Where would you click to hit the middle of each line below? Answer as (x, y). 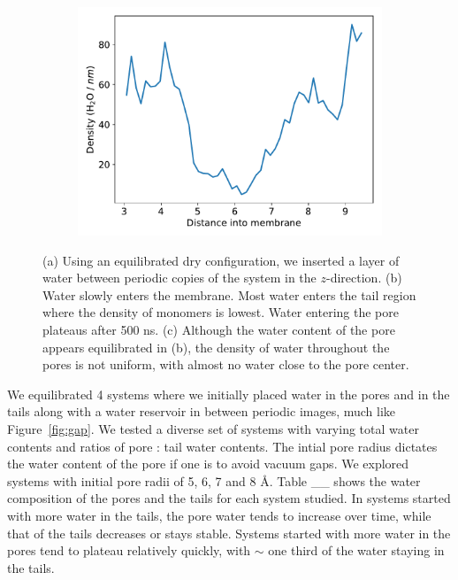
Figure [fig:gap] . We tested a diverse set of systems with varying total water (213, 428)
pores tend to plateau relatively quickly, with (129, 550)
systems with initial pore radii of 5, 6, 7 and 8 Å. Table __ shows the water (214, 480)
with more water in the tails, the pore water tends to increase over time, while (219, 515)
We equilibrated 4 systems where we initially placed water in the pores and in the (229, 394)
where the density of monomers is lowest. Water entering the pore (221, 312)
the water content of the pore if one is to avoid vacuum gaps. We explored (208, 464)
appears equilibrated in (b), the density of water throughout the (216, 347)
